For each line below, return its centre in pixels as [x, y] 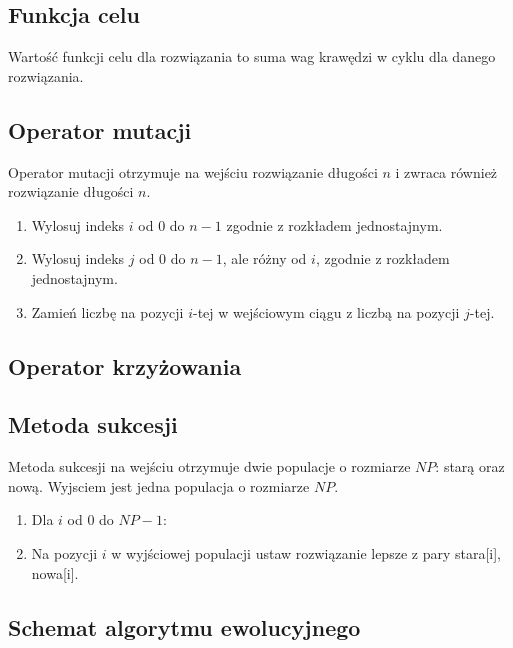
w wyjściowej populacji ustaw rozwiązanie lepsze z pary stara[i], [306, 552]
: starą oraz [470, 466]
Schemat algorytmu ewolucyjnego [184, 626]
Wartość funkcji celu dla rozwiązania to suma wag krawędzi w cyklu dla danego [252, 56]
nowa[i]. [55, 572]
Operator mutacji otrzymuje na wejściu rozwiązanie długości [193, 171]
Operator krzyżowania [125, 365]
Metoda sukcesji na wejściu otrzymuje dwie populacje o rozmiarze [209, 466]
